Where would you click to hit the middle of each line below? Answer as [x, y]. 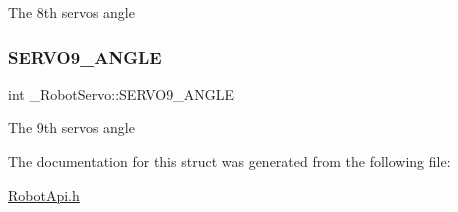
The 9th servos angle [71, 127]
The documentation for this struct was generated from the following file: [229, 161]
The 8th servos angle [71, 12]
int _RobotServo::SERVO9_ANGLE [121, 93]
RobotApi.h [44, 194]
